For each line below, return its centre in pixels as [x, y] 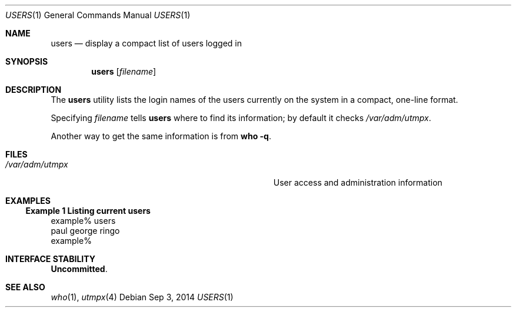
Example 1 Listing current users [88, 211]
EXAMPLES [28, 201]
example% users [83, 221]
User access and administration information [358, 182]
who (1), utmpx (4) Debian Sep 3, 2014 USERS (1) [142, 297]
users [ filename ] [124, 71]
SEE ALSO [25, 287]
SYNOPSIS [27, 61]
